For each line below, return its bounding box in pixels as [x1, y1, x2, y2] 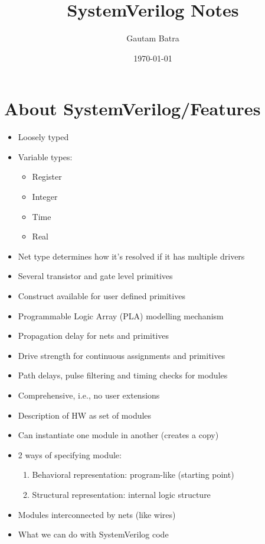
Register [32, 170, 62, 183]
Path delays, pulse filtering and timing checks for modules [18, 369, 228, 381]
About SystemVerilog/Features [4, 96, 261, 121]
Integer [32, 190, 58, 203]
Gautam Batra [126, 32, 179, 44]
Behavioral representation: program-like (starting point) [32, 468, 234, 481]
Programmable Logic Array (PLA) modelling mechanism [18, 309, 224, 322]
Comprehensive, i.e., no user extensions [18, 388, 160, 401]
